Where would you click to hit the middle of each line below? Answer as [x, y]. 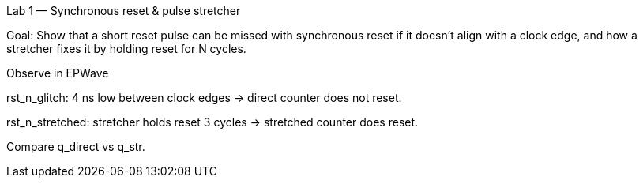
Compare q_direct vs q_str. [76, 146]
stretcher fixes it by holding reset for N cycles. [126, 49]
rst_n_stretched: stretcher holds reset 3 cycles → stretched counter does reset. [212, 122]
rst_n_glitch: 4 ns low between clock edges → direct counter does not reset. [204, 98]
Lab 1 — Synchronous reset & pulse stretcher [124, 11]
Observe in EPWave [58, 73]
